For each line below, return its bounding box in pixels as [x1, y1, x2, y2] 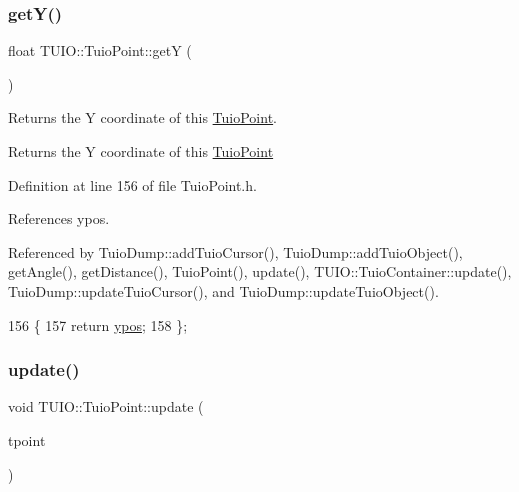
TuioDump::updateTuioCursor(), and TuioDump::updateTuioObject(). [8, 280, 439, 301]
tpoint [8, 429, 46, 450]
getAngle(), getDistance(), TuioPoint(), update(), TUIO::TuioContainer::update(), [8, 261, 512, 282]
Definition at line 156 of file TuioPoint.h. [8, 174, 257, 195]
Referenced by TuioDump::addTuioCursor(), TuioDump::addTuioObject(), [8, 241, 463, 262]
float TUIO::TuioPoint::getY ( [8, 40, 192, 61]
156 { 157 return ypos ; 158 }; [8, 314, 188, 335]
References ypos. [8, 208, 110, 229]
